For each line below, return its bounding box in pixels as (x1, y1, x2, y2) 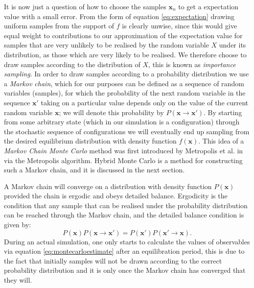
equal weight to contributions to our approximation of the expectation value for (4, 30, 243, 40)
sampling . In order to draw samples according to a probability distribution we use (4, 69, 249, 79)
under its (219, 40, 246, 50)
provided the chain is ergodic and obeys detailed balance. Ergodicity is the (4, 191, 228, 201)
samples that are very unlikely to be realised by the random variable (4, 40, 209, 50)
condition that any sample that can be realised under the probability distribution (4, 200, 248, 210)
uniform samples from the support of (4, 21, 115, 31)
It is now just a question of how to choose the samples (4, 1, 166, 11)
